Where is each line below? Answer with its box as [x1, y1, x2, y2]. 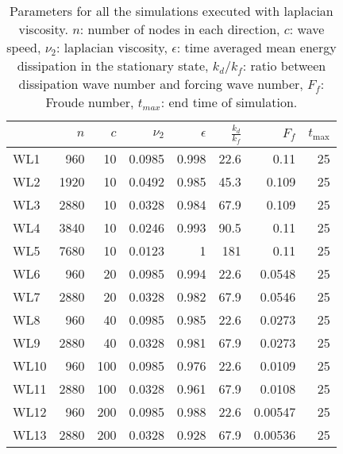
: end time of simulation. [160, 93, 298, 111]
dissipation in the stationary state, [17, 56, 209, 75]
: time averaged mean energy [176, 38, 337, 56]
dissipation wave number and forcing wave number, [18, 75, 303, 93]
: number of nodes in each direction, [79, 20, 280, 38]
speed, [6, 38, 41, 56]
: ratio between [242, 56, 326, 75]
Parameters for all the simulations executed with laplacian [10, 2, 333, 20]
